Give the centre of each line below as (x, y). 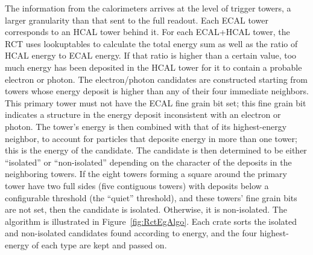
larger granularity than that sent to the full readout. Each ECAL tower (137, 20)
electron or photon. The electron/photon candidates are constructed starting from (156, 79)
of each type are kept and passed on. (99, 244)
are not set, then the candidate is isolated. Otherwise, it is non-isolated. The (146, 209)
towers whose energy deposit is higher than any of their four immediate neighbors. (157, 91)
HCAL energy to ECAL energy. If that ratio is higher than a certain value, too (151, 55)
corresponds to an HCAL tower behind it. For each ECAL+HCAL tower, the (147, 32)
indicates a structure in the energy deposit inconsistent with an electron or (143, 115)
